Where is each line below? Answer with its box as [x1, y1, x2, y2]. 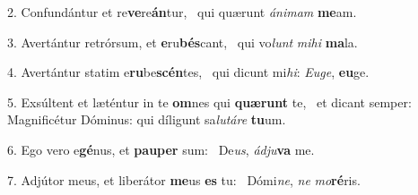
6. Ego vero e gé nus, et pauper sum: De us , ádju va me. [7, 140, 315, 158]
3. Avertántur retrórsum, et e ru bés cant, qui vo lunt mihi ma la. [7, 32, 358, 51]
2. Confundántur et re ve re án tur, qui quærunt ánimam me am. [7, 3, 357, 21]
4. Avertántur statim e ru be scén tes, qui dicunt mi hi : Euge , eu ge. [7, 63, 370, 81]
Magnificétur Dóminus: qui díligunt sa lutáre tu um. [7, 110, 286, 129]
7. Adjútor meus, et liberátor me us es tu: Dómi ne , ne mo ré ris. [7, 170, 361, 189]
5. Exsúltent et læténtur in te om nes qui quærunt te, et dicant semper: [7, 92, 412, 111]
